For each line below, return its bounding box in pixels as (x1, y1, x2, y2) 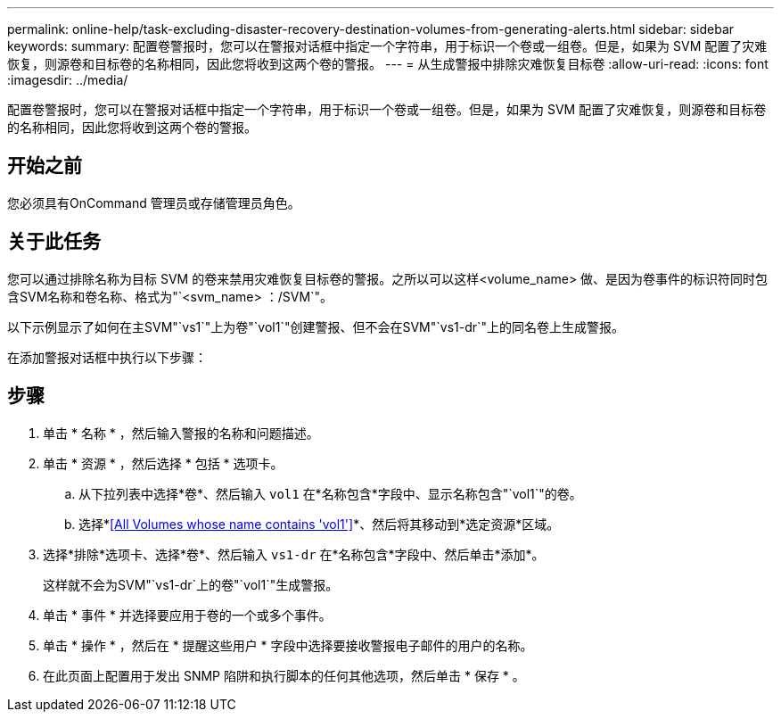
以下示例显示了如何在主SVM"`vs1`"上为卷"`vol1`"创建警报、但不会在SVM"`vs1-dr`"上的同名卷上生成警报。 (7, 318, 625, 335)
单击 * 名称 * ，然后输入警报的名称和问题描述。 (43, 425, 319, 441)
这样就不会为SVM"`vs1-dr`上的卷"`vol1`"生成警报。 (43, 576, 339, 592)
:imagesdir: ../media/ (7, 72, 128, 87)
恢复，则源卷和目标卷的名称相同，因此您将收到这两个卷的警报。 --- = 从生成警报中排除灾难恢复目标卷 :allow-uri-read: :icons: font (7, 56, 769, 71)
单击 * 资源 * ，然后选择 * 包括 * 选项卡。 (43, 455, 284, 471)
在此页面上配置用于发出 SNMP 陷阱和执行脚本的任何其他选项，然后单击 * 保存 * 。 (43, 667, 525, 683)
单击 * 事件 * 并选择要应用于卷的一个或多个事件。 (43, 607, 332, 623)
